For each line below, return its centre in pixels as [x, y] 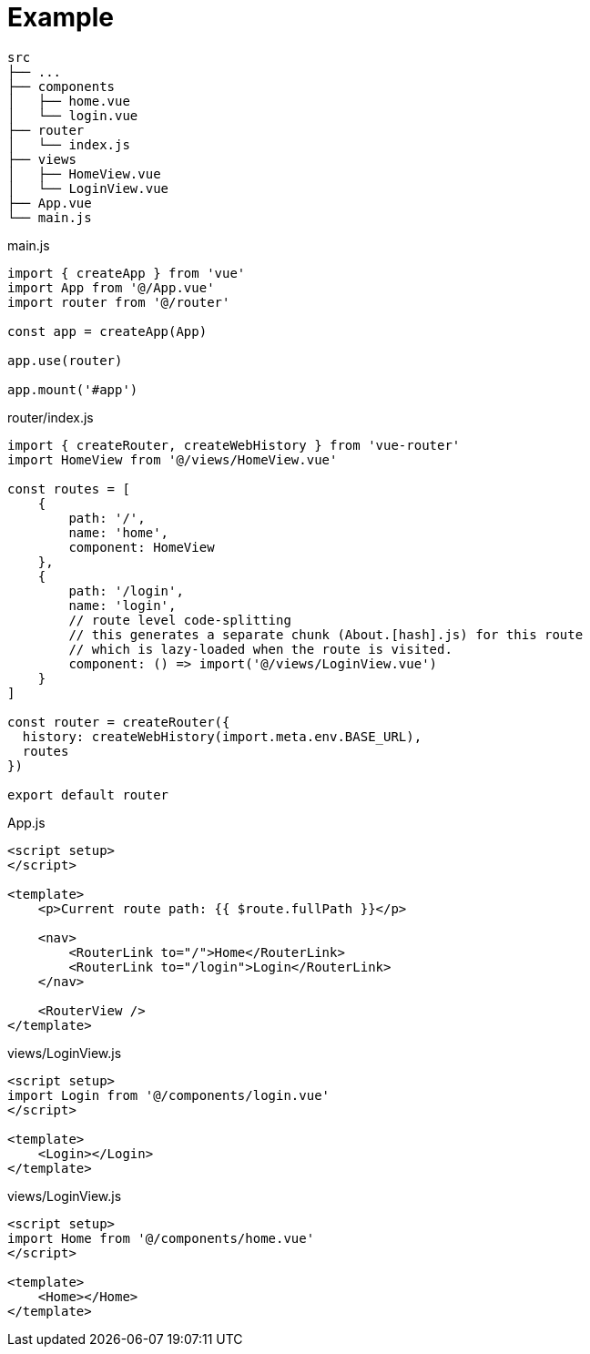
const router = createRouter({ [119, 722]
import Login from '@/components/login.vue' [169, 1095]
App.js [26, 822]
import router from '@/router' [119, 302]
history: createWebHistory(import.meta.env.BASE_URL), [222, 736]
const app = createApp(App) [107, 331]
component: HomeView [142, 547]
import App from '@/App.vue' [111, 287]
